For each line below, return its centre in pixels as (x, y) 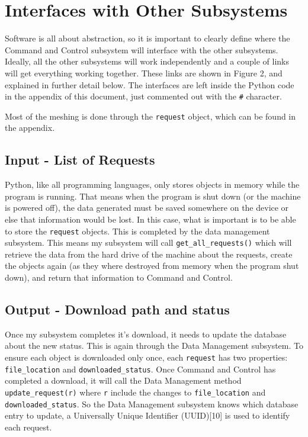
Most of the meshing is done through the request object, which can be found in (150, 116)
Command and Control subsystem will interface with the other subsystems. (142, 49)
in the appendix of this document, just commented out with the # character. (143, 96)
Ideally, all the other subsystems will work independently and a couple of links (147, 61)
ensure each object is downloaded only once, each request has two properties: (146, 357)
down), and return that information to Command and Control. (119, 277)
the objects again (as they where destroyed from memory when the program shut (152, 266)
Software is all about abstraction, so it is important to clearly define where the (147, 38)
